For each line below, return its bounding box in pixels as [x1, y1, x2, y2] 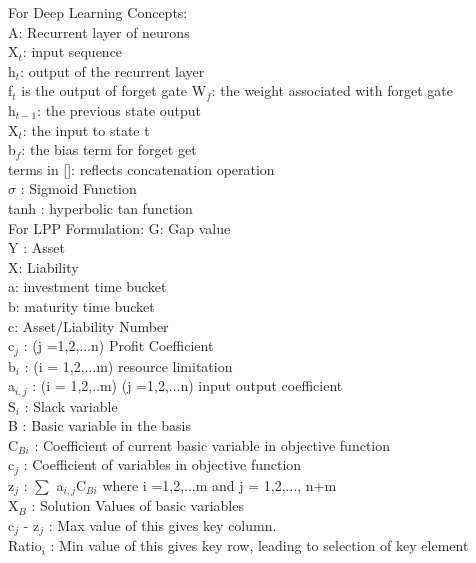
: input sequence [22, 41, 123, 62]
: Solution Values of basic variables [31, 495, 244, 516]
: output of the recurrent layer [20, 60, 205, 81]
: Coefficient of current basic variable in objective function [34, 434, 391, 455]
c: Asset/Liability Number [8, 315, 169, 336]
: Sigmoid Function [20, 178, 137, 199]
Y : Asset [8, 237, 65, 258]
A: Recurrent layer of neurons [8, 21, 190, 42]
